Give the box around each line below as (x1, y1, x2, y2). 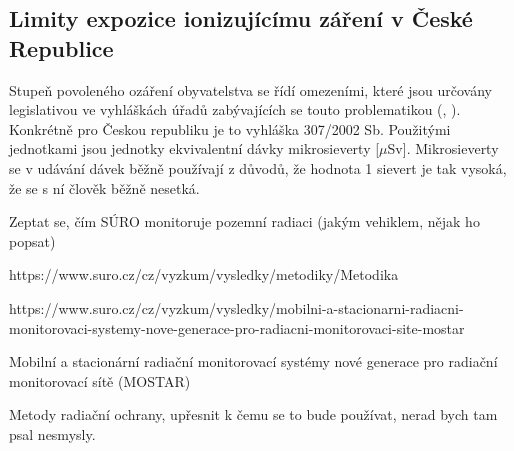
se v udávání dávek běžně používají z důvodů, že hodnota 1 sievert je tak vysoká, (9, 157, 507, 178)
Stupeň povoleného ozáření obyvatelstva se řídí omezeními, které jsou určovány (9, 79, 492, 100)
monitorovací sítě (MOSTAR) (9, 370, 191, 391)
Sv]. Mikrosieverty (387, 138, 499, 159)
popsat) (9, 230, 56, 251)
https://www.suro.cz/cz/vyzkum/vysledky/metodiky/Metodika (9, 264, 399, 285)
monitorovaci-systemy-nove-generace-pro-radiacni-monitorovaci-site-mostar (9, 317, 465, 338)
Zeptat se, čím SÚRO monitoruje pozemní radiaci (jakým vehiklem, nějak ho (9, 211, 480, 232)
